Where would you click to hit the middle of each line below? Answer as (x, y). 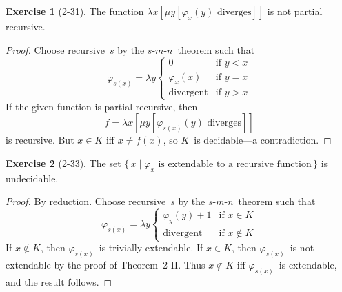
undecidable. (32, 178)
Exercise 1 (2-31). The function (75, 11)
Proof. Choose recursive (56, 49)
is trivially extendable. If (151, 247)
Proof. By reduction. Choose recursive (86, 201)
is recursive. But (40, 140)
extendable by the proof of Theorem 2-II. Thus (105, 264)
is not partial (295, 11)
